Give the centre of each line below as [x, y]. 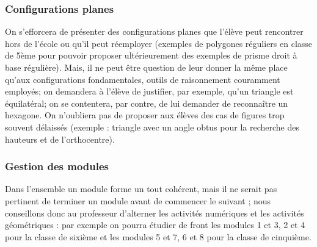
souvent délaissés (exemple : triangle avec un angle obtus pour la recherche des [152, 127]
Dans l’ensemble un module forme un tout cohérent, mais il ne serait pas [141, 189]
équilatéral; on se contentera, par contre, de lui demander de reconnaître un [147, 103]
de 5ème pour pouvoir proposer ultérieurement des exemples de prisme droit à [151, 55]
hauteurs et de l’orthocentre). [60, 139]
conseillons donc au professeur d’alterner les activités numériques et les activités [155, 213]
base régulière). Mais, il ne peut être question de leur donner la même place [146, 67]
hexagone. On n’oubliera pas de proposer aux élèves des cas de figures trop [145, 115]
